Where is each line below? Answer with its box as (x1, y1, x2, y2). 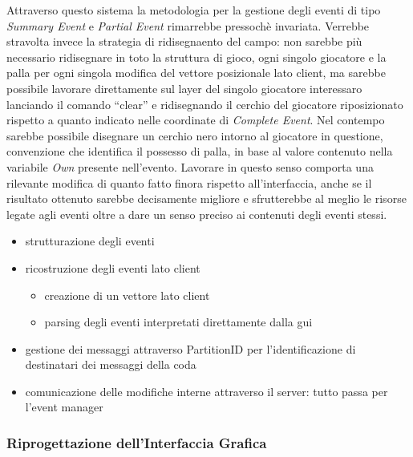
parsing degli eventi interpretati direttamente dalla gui (44, 313, 313, 330)
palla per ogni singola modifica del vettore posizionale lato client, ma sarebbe (6, 64, 386, 81)
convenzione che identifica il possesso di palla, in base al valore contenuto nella (6, 143, 393, 160)
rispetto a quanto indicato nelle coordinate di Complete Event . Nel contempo (6, 111, 385, 128)
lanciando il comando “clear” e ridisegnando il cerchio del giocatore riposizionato (6, 95, 403, 112)
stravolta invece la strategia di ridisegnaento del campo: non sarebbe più (6, 33, 362, 50)
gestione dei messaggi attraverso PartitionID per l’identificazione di (25, 340, 356, 357)
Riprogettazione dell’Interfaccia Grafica (6, 432, 267, 452)
